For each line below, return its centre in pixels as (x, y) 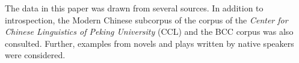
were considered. (35, 55)
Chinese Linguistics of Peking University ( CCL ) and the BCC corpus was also (149, 31)
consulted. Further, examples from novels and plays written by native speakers (149, 43)
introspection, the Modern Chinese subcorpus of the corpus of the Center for (146, 19)
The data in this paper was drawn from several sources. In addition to (134, 8)
